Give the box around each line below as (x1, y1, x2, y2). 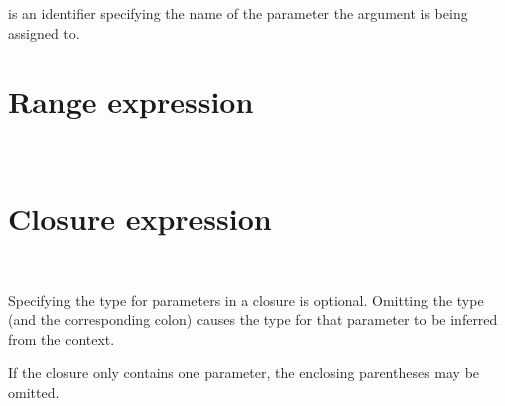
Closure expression (8, 198, 272, 239)
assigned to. (8, 22, 80, 43)
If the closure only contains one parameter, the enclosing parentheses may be (8, 362, 480, 383)
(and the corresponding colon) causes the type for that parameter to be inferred (8, 309, 498, 330)
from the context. (8, 328, 115, 349)
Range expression (8, 81, 254, 122)
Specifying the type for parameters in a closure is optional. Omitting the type (8, 289, 484, 310)
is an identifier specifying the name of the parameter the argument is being (8, 3, 468, 23)
